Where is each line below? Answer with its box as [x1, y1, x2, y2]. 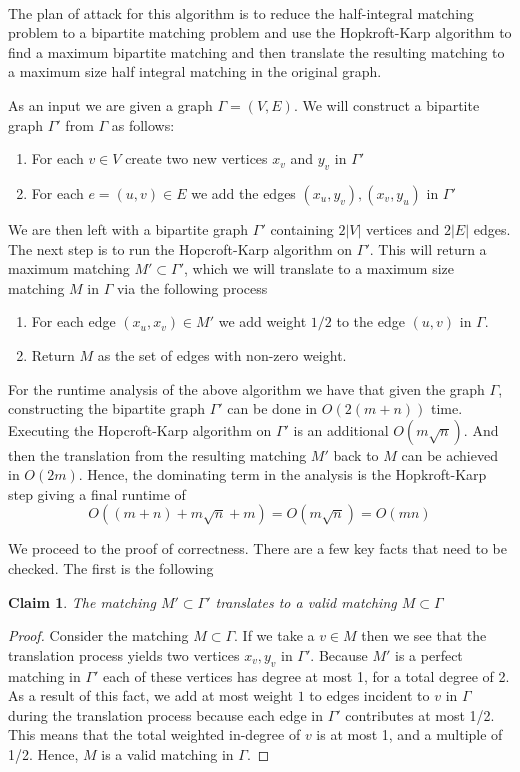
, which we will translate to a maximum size [183, 258, 455, 279]
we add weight [218, 311, 307, 332]
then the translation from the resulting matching [8, 444, 307, 465]
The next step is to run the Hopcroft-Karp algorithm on [8, 238, 353, 259]
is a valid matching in [101, 744, 234, 765]
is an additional [293, 419, 389, 440]
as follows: [111, 114, 175, 135]
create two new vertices [125, 148, 268, 169]
